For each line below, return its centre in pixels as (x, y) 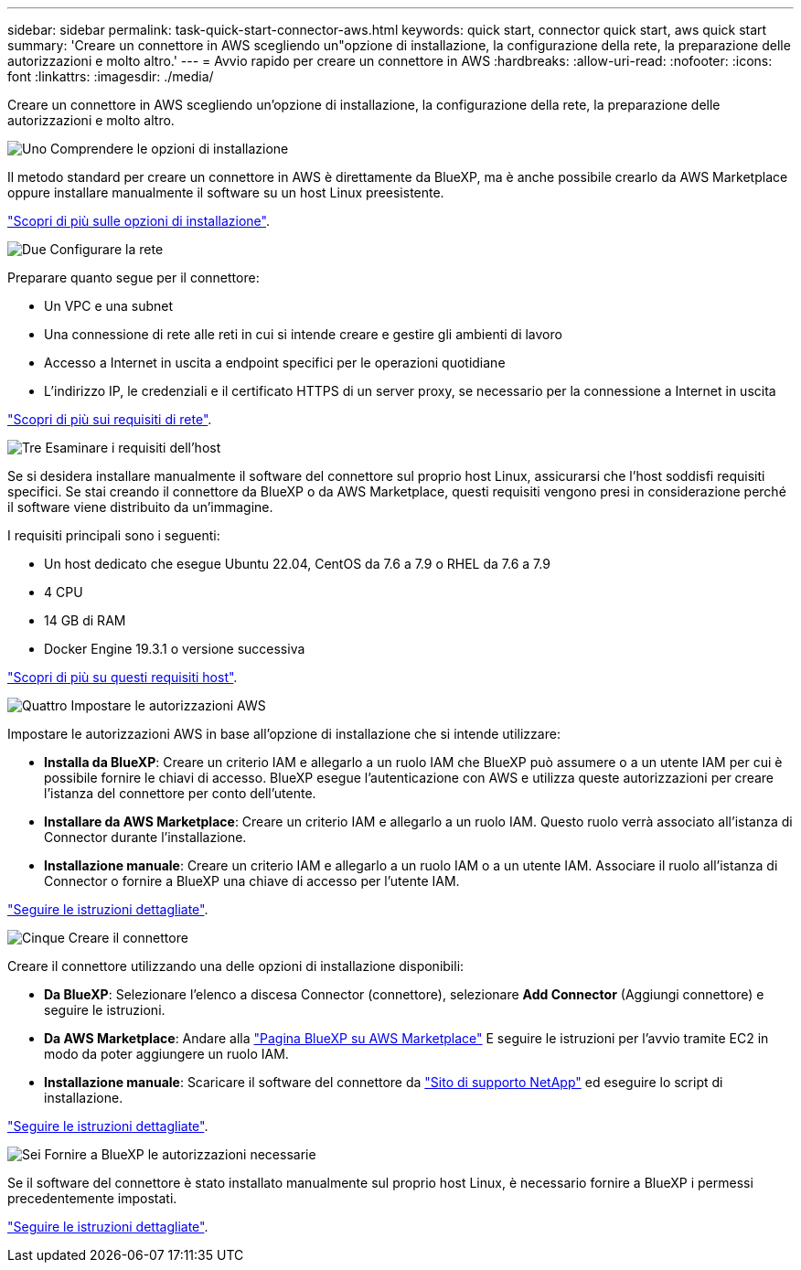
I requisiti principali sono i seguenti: (114, 535)
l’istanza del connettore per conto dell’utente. (180, 793)
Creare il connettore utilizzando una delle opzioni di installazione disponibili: (236, 966)
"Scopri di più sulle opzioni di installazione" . (139, 221)
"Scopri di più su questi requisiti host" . (123, 677)
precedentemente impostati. (92, 1198)
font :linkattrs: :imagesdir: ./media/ (111, 76)
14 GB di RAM (85, 620)
